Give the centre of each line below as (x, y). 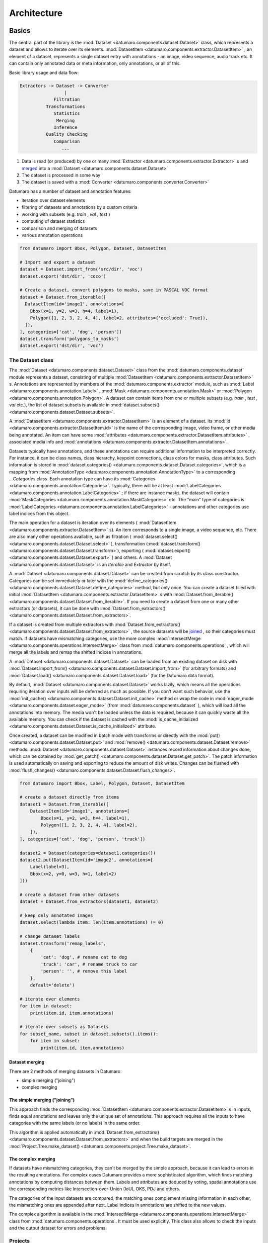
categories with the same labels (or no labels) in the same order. (75, 1123)
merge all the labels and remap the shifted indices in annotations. (76, 652)
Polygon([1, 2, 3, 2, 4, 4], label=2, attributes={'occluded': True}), (119, 318)
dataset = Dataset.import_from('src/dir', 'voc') (81, 269)
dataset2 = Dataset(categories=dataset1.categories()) (88, 853)
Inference (66, 127)
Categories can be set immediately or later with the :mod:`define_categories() (89, 580)
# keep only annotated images (56, 916)
